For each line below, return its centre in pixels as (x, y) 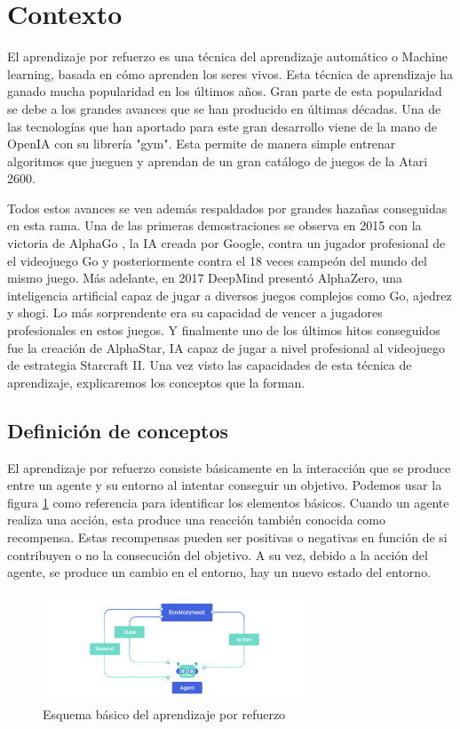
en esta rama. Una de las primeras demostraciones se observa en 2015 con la (214, 225)
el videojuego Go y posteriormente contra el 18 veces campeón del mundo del (217, 260)
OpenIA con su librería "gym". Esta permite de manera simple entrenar (202, 144)
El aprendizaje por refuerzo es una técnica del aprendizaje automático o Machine (227, 56)
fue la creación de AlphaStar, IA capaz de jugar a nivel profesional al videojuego (226, 347)
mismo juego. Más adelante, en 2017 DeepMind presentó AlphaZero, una (205, 278)
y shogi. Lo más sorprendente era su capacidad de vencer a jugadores (195, 312)
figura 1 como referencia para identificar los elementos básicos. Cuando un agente (228, 502)
